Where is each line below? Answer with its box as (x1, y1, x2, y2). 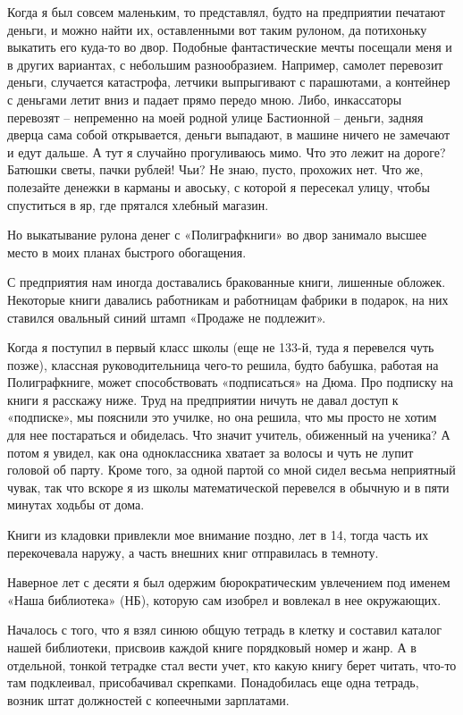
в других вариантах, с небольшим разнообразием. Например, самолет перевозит (7, 55, 443, 73)
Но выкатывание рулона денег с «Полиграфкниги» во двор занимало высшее (7, 225, 427, 244)
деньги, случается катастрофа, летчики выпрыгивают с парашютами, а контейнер (7, 72, 450, 91)
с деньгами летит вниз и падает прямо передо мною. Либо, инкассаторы (7, 89, 402, 108)
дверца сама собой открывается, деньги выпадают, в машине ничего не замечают (7, 125, 450, 144)
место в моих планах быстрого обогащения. (7, 242, 247, 261)
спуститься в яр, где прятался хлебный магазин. (7, 195, 269, 214)
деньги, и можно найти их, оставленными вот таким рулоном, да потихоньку (7, 20, 427, 38)
